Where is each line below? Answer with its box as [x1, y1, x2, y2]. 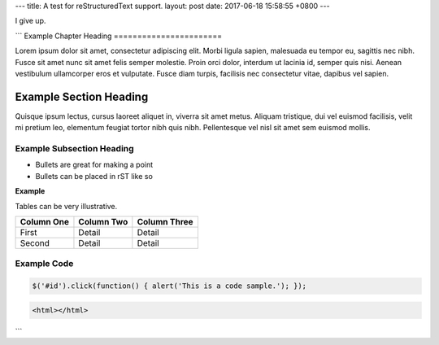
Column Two [78, 216, 128, 227]
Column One [20, 216, 69, 227]
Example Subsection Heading [15, 143, 134, 155]
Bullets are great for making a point [35, 159, 154, 170]
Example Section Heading [15, 90, 149, 103]
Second [20, 237, 50, 248]
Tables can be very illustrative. [15, 201, 118, 211]
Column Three [137, 216, 194, 227]
